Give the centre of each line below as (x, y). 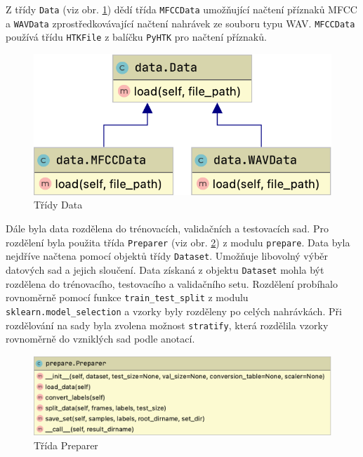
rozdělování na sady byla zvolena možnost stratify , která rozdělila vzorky (167, 325)
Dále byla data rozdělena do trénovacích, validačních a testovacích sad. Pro (167, 228)
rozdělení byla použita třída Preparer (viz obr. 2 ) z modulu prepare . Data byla (178, 242)
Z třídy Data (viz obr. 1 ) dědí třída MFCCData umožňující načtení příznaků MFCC (181, 9)
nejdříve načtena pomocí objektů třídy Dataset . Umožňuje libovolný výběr (167, 256)
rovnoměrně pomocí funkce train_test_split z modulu (127, 297)
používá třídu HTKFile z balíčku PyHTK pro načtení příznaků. (136, 37)
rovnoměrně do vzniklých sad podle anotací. (100, 339)
